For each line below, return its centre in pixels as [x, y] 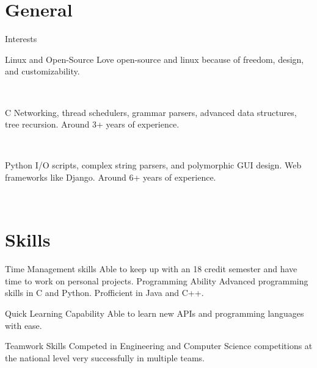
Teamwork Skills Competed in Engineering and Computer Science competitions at [159, 346]
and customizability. [42, 71]
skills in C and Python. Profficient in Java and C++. [104, 293]
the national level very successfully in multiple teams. [105, 357]
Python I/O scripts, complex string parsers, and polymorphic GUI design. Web [153, 165]
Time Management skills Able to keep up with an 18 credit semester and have [151, 269]
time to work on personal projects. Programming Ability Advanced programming [157, 280]
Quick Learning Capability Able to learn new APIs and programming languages [155, 313]
